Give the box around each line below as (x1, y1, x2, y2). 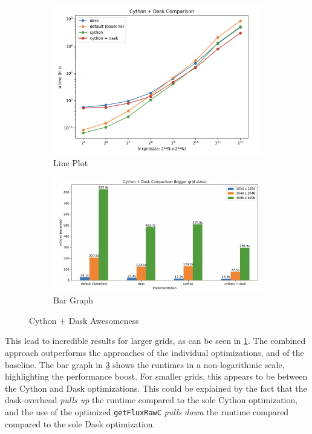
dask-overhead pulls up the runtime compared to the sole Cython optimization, (5, 394, 298, 406)
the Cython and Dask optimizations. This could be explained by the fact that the (5, 381, 307, 394)
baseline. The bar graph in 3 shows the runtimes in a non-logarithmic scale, (5, 358, 285, 371)
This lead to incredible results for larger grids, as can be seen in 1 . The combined (5, 334, 306, 347)
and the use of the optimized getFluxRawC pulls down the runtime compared (5, 405, 289, 418)
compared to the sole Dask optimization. (5, 417, 155, 430)
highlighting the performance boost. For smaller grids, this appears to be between (5, 370, 308, 383)
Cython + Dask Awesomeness (29, 314, 139, 326)
